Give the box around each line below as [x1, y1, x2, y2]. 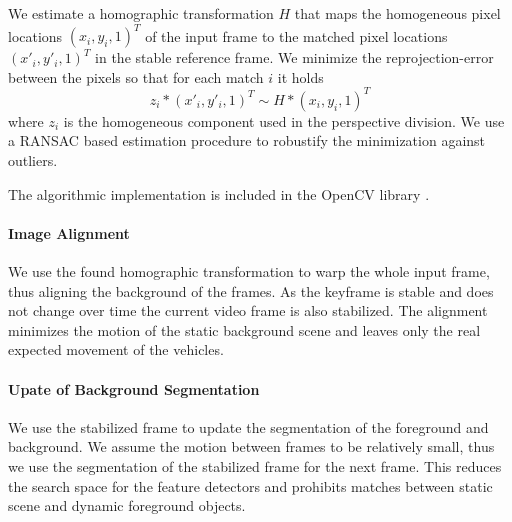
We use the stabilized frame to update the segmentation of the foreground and [8, 416, 489, 437]
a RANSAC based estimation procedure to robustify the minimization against [8, 130, 486, 151]
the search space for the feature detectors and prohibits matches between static [8, 475, 493, 496]
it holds [277, 66, 324, 87]
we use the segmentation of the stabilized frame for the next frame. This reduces [8, 455, 502, 476]
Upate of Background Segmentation [8, 378, 260, 399]
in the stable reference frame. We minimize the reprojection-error [95, 47, 494, 68]
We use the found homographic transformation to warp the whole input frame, [8, 260, 490, 281]
